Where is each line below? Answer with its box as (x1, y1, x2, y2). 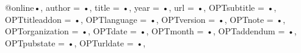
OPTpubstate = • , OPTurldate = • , (5, 36, 146, 49)
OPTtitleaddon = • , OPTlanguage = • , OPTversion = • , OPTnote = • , (5, 13, 286, 25)
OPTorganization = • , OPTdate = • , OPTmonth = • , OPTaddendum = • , (5, 25, 297, 37)
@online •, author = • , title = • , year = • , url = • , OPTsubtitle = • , (5, 1, 277, 13)
